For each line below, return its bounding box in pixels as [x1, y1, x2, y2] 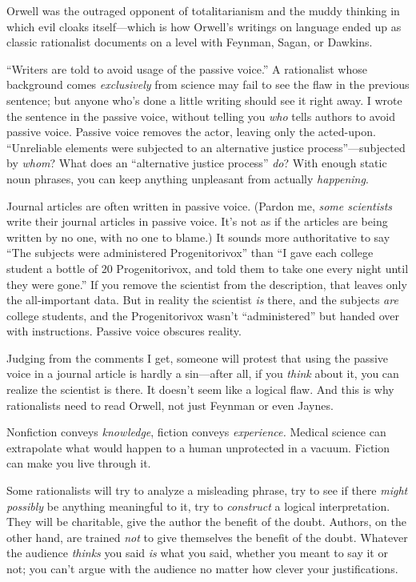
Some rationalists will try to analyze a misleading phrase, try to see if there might [6, 482, 408, 499]
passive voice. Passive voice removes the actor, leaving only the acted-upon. [6, 123, 376, 140]
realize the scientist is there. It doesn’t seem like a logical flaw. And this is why [6, 381, 394, 398]
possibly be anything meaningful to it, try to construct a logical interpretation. [6, 497, 390, 514]
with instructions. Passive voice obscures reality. [6, 323, 242, 339]
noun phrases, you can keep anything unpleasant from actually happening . [6, 170, 369, 187]
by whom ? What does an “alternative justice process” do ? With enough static [6, 155, 387, 171]
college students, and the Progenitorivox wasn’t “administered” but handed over [6, 307, 400, 323]
